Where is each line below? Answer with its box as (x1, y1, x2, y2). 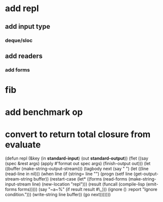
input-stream (5, 181, 31, 187)
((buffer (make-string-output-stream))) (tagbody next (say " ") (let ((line (5, 166, 149, 172)
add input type (5, 22, 50, 31)
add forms (5, 66, 30, 73)
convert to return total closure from (5, 129, 151, 140)
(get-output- (133, 171, 159, 177)
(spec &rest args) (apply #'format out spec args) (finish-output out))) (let (5, 161, 151, 166)
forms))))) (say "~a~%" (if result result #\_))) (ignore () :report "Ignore (18, 186, 158, 192)
